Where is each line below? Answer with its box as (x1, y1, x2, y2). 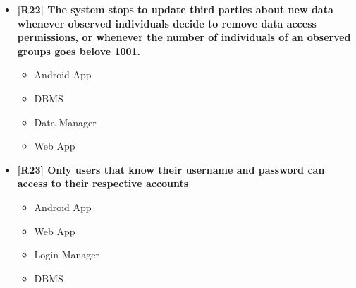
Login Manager (34, 247, 100, 262)
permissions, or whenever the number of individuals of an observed (17, 30, 351, 44)
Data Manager (34, 114, 97, 129)
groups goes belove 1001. (17, 43, 141, 58)
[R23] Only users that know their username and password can (17, 162, 325, 176)
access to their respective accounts (17, 176, 189, 191)
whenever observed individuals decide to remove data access (17, 16, 317, 30)
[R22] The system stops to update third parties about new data (17, 2, 333, 16)
